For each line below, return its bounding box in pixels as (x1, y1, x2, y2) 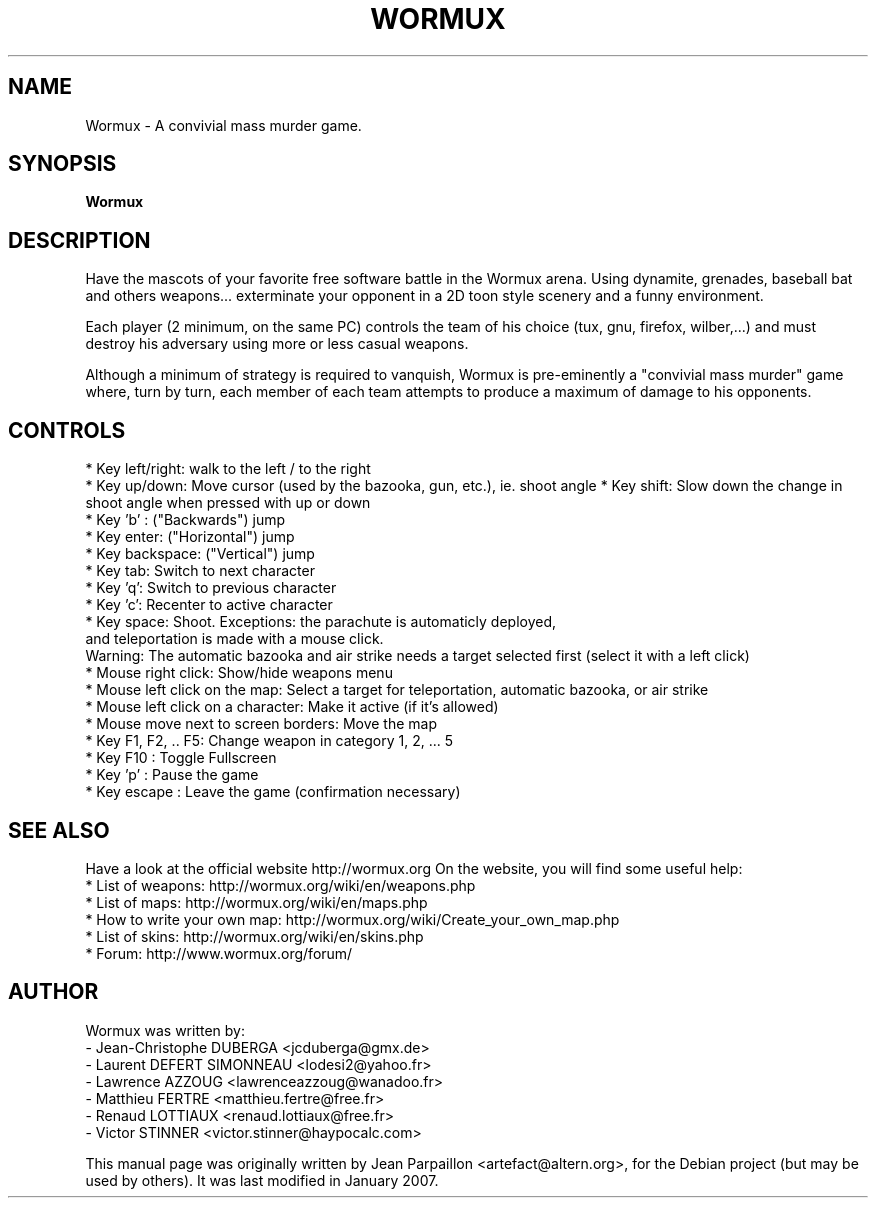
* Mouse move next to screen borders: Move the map (85, 715, 438, 733)
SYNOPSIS (8, 151, 117, 177)
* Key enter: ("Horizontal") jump (85, 528, 295, 546)
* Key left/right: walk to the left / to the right (85, 460, 371, 478)
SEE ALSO (8, 817, 110, 843)
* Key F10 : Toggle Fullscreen (85, 749, 277, 767)
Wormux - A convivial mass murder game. (85, 116, 362, 134)
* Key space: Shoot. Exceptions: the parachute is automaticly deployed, (85, 613, 557, 631)
